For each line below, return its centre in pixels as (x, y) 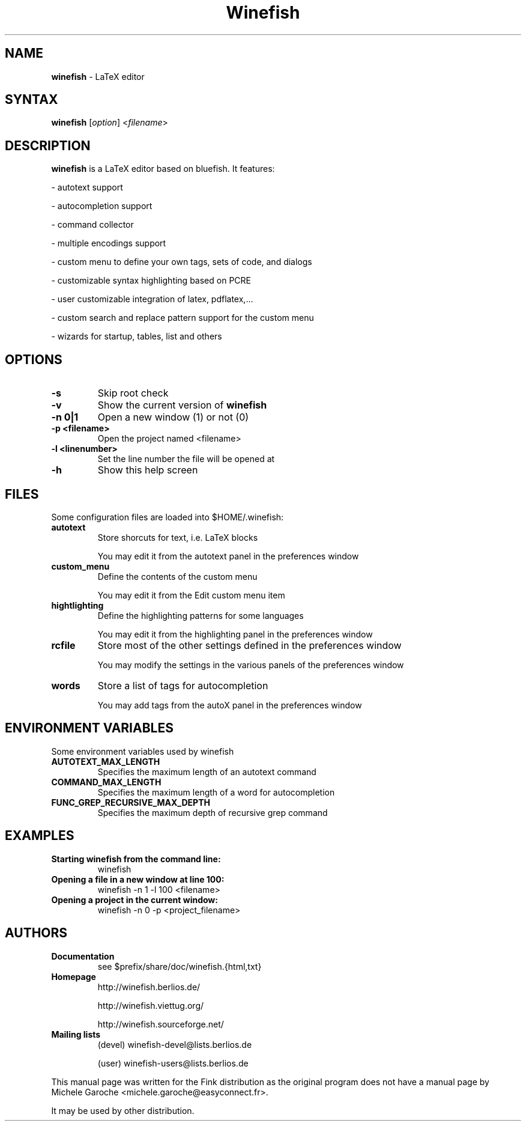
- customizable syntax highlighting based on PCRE (151, 281)
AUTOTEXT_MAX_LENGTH (106, 761)
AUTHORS (36, 933)
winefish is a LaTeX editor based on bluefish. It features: (163, 169)
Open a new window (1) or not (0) (173, 417)
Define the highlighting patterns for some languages (201, 615)
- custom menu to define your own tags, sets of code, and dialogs (182, 262)
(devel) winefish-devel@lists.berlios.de (175, 1044)
